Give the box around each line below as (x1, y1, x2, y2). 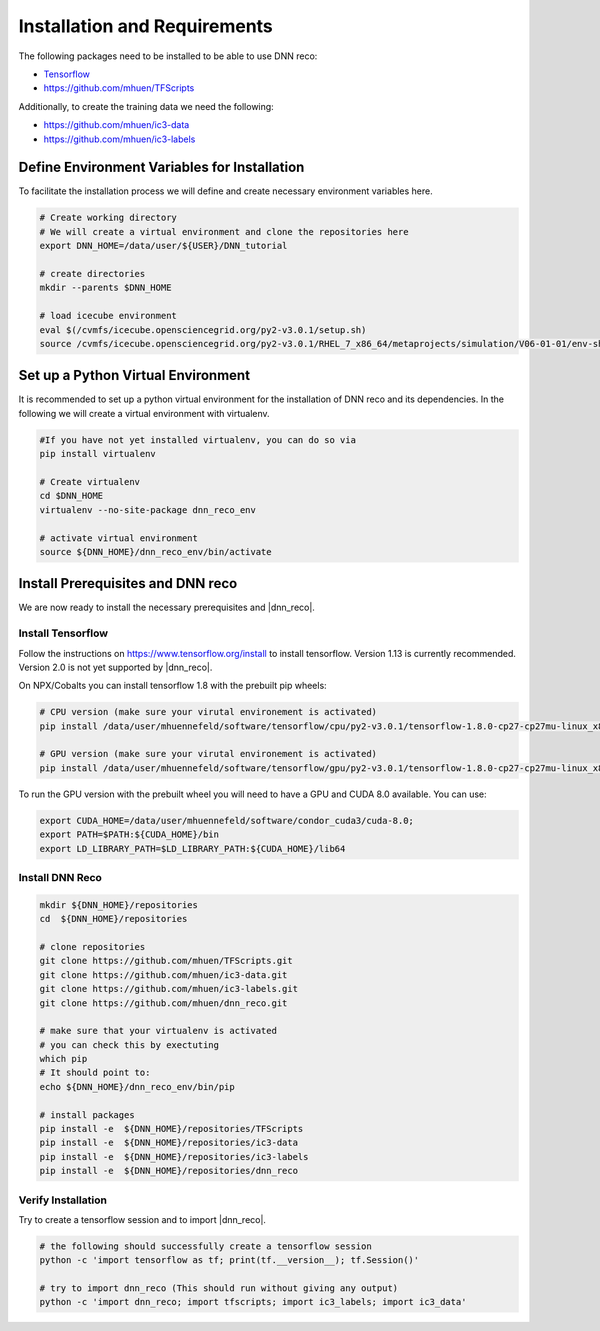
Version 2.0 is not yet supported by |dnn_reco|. (18, 661, 213, 673)
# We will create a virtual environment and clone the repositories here (39, 226, 409, 237)
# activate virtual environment (39, 532, 199, 544)
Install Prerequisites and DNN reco (18, 575, 238, 592)
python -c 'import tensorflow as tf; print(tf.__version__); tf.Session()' (39, 1255, 420, 1266)
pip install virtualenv (39, 448, 157, 460)
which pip (39, 1053, 88, 1065)
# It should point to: (39, 1067, 151, 1079)
